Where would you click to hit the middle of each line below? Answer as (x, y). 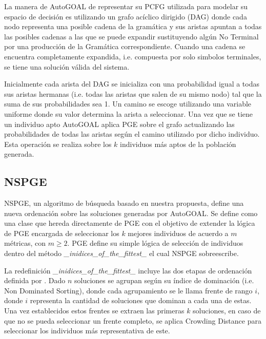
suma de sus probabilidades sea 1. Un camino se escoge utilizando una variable (128, 104)
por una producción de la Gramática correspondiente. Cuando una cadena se (125, 46)
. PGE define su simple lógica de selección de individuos (155, 243)
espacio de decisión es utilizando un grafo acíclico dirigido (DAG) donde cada (126, 16)
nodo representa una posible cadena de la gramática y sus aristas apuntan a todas (133, 26)
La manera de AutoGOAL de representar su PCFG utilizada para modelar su (126, 6)
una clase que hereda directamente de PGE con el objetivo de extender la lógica (130, 223)
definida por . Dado (35, 280)
